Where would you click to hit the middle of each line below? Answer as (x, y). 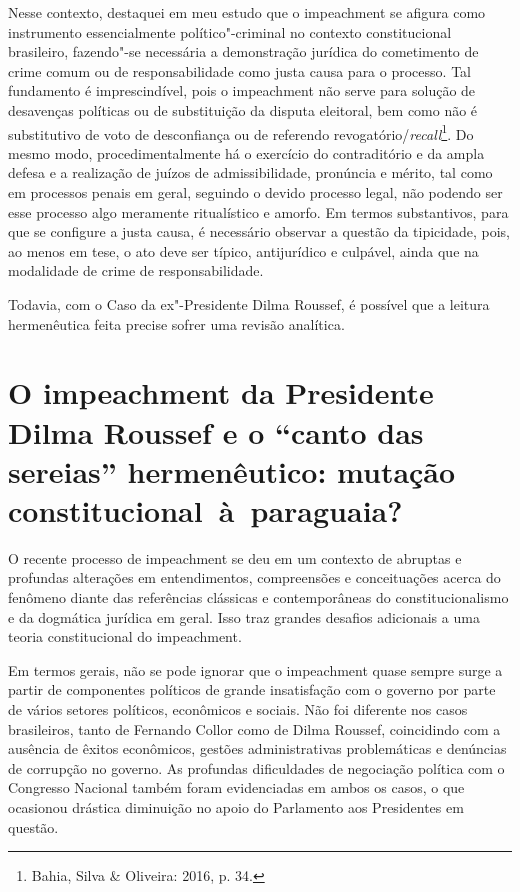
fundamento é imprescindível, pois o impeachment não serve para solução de (242, 90)
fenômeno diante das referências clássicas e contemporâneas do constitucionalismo (258, 597)
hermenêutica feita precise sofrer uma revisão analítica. (176, 323)
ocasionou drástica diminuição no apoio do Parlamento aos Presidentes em (236, 806)
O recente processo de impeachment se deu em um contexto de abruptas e (235, 557)
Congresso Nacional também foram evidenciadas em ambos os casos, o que (236, 787)
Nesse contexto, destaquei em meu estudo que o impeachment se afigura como (247, 12)
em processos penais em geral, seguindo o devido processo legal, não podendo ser (255, 192)
